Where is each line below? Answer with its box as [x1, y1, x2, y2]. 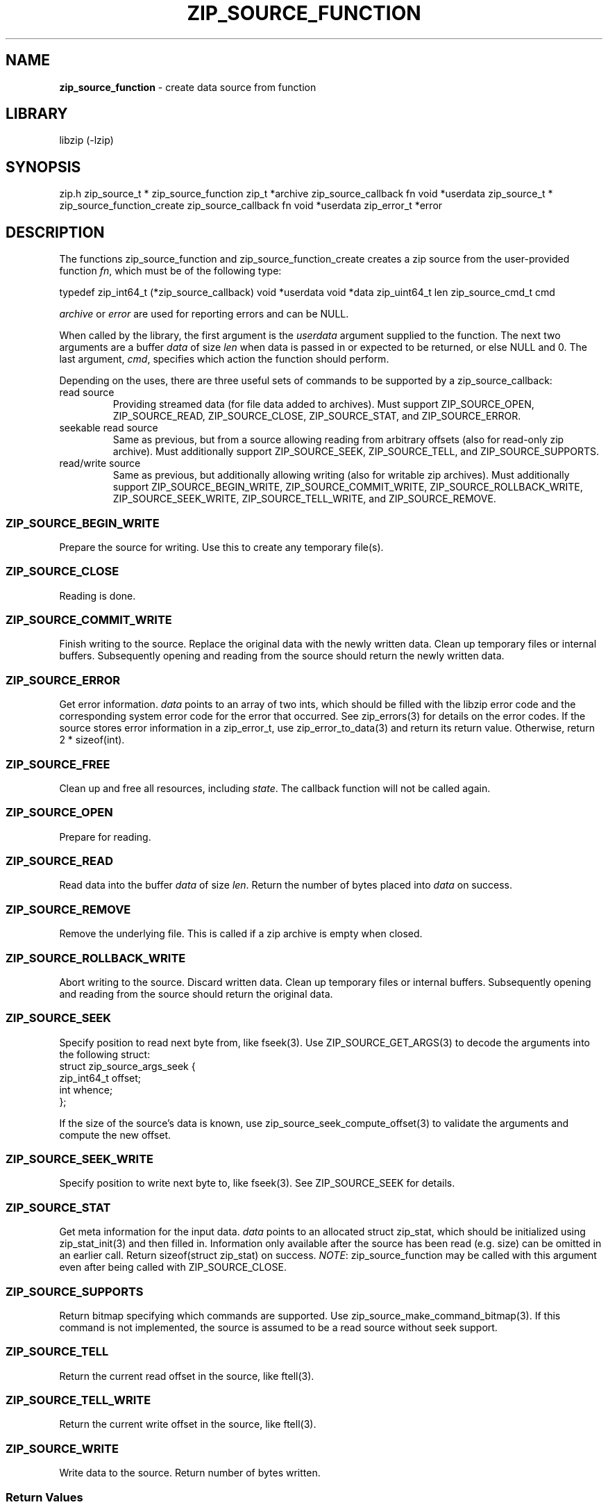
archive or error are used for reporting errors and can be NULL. [59, 308, 349, 320]
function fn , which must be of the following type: [59, 265, 282, 277]
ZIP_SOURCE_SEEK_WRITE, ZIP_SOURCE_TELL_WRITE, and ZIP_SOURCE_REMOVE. [112, 493, 496, 505]
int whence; [59, 1083, 113, 1096]
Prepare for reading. [59, 830, 151, 843]
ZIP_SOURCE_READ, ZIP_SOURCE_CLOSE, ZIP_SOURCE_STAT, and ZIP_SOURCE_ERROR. [112, 410, 521, 422]
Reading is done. [59, 589, 136, 602]
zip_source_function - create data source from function [59, 81, 316, 93]
